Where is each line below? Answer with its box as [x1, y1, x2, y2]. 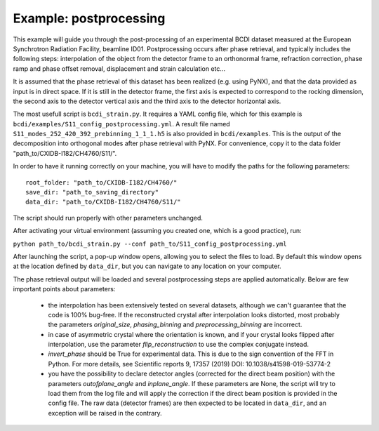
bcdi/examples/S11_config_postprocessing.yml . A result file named [13, 119, 231, 128]
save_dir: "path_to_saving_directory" [25, 188, 159, 197]
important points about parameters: [13, 285, 116, 293]
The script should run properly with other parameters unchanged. [13, 213, 204, 222]
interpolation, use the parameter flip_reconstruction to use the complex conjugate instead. [48, 340, 309, 349]
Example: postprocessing [13, 11, 166, 26]
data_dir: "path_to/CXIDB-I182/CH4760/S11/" [25, 198, 182, 206]
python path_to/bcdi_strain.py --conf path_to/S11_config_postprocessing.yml [13, 239, 287, 248]
